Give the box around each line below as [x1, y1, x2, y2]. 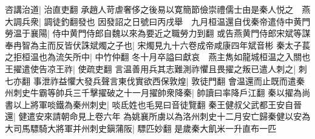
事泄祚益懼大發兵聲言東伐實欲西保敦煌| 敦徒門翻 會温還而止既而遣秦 [33, 74, 305, 87]
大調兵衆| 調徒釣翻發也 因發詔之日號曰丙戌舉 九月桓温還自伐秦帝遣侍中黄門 [5, 15, 311, 27]
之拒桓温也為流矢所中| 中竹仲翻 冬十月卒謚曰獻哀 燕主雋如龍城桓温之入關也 [5, 50, 311, 63]
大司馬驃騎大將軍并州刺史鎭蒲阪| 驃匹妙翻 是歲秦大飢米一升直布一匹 [5, 121, 277, 134]
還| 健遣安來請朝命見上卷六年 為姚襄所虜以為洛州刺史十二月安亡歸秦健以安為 [5, 110, 311, 123]
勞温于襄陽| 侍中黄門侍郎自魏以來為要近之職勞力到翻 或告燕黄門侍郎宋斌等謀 [5, 27, 311, 39]
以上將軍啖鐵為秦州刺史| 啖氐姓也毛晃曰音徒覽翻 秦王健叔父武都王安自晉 [13, 98, 302, 110]
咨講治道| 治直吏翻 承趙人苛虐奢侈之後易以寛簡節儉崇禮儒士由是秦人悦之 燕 [5, 3, 311, 15]
